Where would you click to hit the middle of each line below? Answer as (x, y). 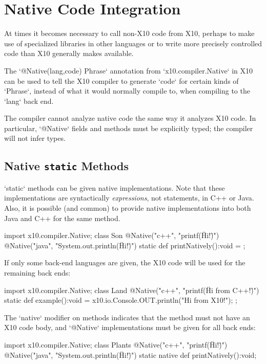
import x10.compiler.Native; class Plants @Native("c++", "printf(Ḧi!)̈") (116, 344)
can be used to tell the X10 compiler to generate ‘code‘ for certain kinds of (121, 80)
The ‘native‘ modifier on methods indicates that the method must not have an (127, 317)
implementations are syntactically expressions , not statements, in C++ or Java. (129, 198)
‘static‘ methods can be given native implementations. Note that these (115, 187)
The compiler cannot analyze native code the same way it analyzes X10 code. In (130, 118)
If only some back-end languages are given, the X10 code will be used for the (125, 262)
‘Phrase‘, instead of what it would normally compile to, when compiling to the (127, 91)
